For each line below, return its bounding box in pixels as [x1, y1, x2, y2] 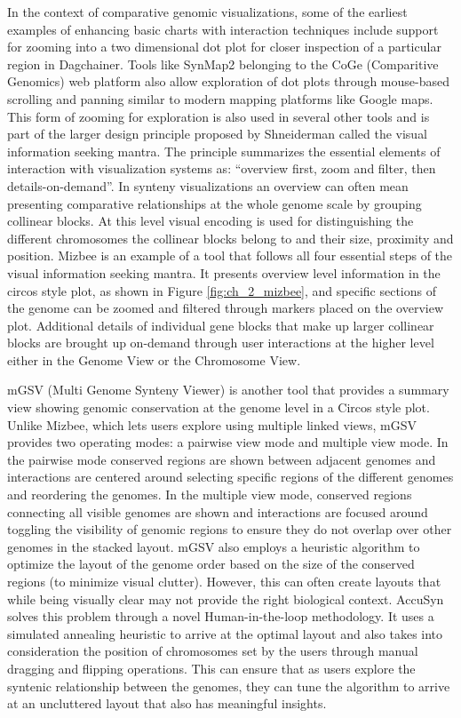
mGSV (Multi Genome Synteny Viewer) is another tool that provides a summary [7, 380, 449, 399]
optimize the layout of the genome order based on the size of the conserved [7, 554, 415, 573]
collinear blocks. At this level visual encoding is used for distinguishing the [7, 211, 414, 230]
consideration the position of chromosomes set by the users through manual [7, 642, 418, 660]
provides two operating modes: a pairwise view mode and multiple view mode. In [7, 433, 449, 451]
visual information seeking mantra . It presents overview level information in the [7, 263, 441, 282]
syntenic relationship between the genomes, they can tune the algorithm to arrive [7, 676, 450, 695]
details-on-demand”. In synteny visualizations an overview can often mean [7, 176, 409, 195]
